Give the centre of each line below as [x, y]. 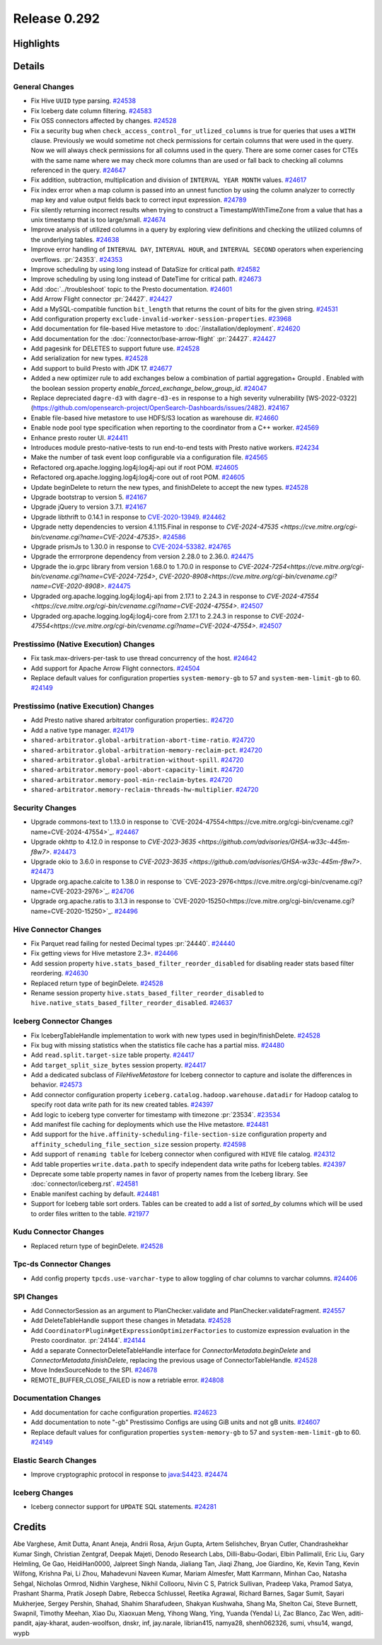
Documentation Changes [57, 1398]
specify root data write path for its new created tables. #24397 [122, 1105]
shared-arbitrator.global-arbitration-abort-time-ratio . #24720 [143, 740]
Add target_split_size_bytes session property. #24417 [118, 1065]
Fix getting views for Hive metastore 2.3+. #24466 [104, 953]
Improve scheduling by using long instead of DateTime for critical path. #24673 [146, 279]
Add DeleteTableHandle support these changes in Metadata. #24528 [131, 1321]
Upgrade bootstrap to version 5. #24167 [89, 497]
